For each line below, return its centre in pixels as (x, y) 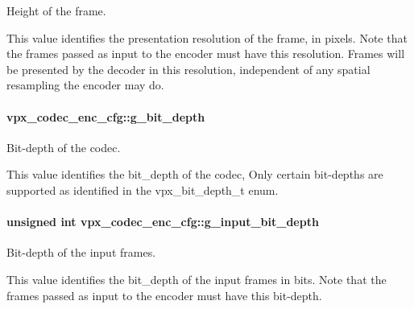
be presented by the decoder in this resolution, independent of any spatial (188, 69)
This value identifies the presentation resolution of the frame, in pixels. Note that (207, 37)
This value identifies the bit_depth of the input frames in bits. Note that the (197, 279)
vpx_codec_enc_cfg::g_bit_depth (106, 116)
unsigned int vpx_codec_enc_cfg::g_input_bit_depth (163, 222)
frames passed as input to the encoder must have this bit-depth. (164, 295)
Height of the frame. (56, 10)
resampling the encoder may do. (85, 85)
